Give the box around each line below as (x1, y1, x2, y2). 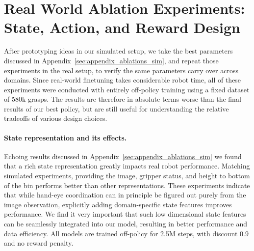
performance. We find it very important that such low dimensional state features (4, 209, 246, 219)
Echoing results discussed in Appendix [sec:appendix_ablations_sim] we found (4, 151, 242, 161)
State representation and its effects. (4, 132, 127, 142)
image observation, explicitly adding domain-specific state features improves (4, 199, 232, 209)
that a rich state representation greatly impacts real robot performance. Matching (4, 161, 250, 171)
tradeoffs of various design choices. (4, 113, 107, 123)
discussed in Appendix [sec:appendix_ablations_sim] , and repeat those (4, 55, 219, 65)
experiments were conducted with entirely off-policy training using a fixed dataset (4, 84, 250, 94)
